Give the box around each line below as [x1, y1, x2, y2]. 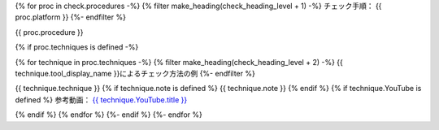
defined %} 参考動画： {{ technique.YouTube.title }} [15, 94, 188, 105]
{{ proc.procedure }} [15, 27, 84, 37]
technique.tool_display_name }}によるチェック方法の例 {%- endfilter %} [15, 68, 255, 78]
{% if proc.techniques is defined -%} [15, 42, 139, 52]
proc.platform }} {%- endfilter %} [15, 12, 126, 22]
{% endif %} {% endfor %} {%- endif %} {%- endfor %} [15, 110, 202, 119]
